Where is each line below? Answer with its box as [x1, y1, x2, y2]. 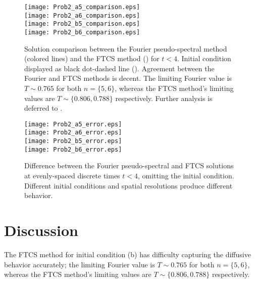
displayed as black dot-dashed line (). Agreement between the [24, 63, 215, 73]
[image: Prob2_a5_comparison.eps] [24, 4, 140, 11]
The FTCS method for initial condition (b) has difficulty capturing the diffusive [4, 249, 251, 259]
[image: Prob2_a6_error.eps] [24, 129, 122, 136]
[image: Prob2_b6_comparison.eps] [24, 28, 140, 36]
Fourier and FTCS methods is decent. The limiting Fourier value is [24, 73, 232, 83]
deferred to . [24, 103, 63, 113]
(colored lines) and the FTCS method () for [24, 53, 160, 64]
